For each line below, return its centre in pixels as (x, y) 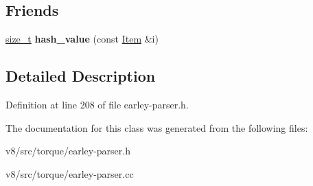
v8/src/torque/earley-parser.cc (70, 173)
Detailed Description (81, 76)
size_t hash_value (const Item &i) (82, 39)
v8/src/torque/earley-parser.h (68, 151)
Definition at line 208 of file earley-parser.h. (97, 104)
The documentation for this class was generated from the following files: (157, 127)
